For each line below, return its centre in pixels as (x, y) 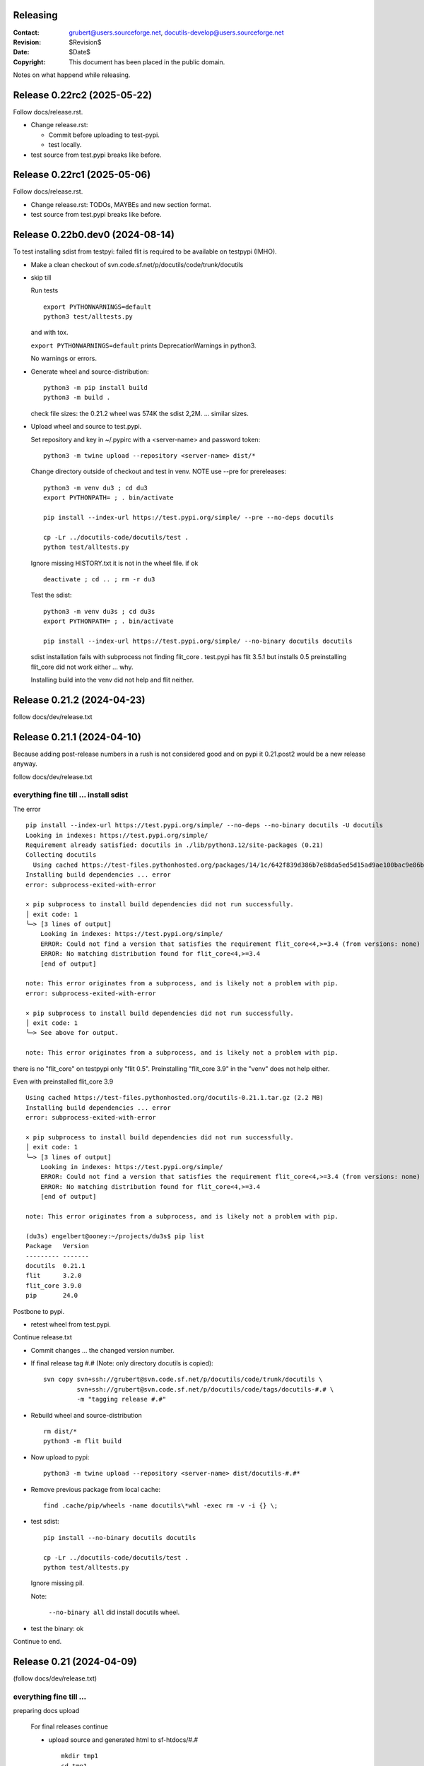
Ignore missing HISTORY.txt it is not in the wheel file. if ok (114, 563)
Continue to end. (37, 1641)
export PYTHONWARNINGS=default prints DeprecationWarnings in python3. (143, 345)
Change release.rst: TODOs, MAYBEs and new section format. (121, 204)
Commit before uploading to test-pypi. (104, 135)
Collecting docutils (61, 855)
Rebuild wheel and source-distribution (87, 1415)
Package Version (58, 1246)
